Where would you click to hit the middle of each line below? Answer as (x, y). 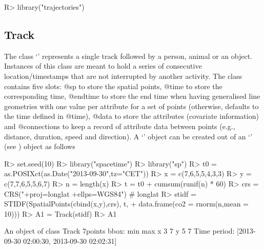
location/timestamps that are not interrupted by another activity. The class (123, 76)
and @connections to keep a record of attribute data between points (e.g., (120, 126)
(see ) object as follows (40, 146)
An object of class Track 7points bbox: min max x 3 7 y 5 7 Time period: (119, 231)
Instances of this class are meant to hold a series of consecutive (103, 66)
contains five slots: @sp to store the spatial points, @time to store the (113, 86)
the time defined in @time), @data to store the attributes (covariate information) (131, 116)
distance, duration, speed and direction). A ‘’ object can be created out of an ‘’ (128, 136)
